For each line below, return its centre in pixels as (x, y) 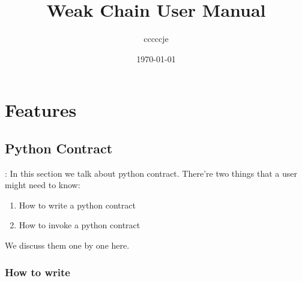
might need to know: (43, 185)
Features (41, 110)
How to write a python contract (77, 205)
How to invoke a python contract (80, 225)
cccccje (156, 39)
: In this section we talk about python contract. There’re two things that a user (151, 173)
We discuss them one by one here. (67, 245)
